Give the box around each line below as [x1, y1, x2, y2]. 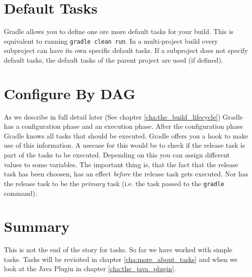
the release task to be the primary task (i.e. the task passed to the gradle [4, 178, 224, 188]
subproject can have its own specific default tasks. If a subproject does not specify [4, 45, 248, 55]
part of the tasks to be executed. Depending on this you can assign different [4, 150, 230, 160]
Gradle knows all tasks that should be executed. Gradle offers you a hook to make [4, 130, 249, 140]
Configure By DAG [4, 83, 136, 103]
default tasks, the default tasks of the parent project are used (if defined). [4, 54, 223, 65]
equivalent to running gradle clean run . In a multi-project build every [4, 35, 218, 46]
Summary [4, 216, 70, 236]
